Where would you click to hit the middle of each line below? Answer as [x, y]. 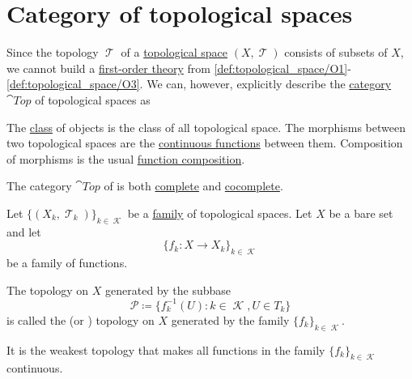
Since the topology [53, 52]
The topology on [48, 290]
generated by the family [230, 319]
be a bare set [361, 213]
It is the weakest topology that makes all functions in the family [166, 349]
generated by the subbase [168, 290]
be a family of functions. [67, 263]
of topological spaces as [93, 99]
